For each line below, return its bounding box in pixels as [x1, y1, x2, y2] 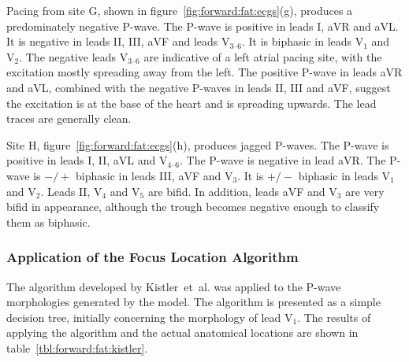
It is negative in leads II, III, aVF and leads [6, 33, 218, 50]
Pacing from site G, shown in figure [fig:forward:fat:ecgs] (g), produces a [6, 2, 353, 18]
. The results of [297, 308, 371, 325]
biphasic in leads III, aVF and [75, 167, 221, 183]
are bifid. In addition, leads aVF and [147, 183, 325, 199]
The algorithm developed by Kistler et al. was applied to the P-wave [6, 278, 341, 294]
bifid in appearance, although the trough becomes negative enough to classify [6, 198, 380, 215]
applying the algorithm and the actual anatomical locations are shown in [6, 324, 359, 341]
